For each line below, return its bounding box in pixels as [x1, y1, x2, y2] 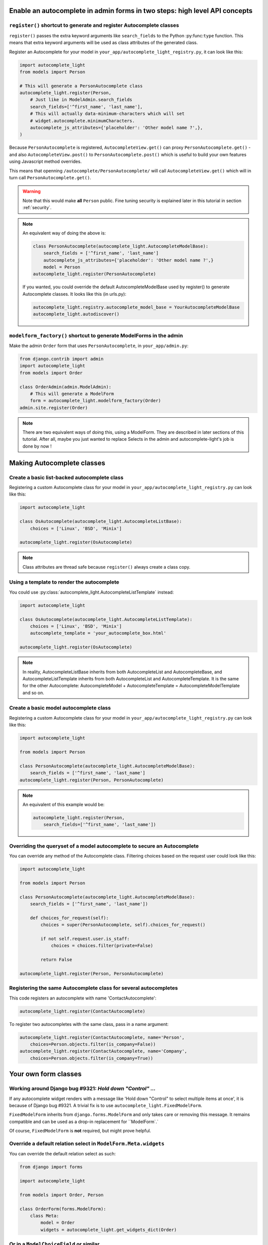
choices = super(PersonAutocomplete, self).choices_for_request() [40, 922, 206, 928]
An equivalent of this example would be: [22, 801, 105, 807]
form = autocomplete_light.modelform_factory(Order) [30, 398, 161, 403]
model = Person [43, 264, 80, 270]
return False [40, 957, 72, 963]
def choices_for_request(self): [30, 915, 109, 921]
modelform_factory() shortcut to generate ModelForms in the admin [9, 332, 183, 339]
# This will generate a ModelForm [30, 391, 114, 396]
